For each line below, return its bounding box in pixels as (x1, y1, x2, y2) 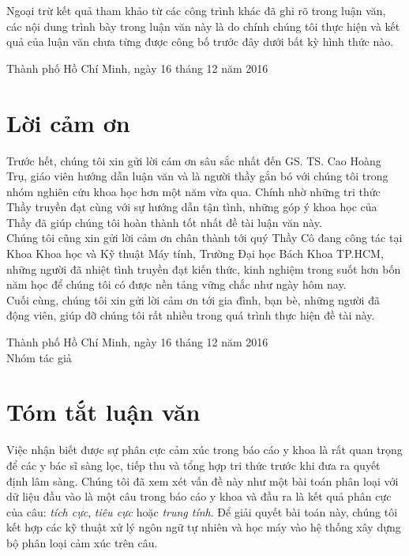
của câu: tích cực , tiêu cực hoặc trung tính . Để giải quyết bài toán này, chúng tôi (6, 503, 398, 520)
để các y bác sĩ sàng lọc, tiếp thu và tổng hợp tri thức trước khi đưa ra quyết (6, 456, 381, 473)
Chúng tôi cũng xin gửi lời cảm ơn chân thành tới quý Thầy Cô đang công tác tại (6, 229, 403, 246)
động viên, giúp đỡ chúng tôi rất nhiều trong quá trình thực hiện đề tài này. (6, 307, 375, 323)
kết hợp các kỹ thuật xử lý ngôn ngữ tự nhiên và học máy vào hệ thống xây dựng (6, 519, 401, 535)
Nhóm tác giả (6, 349, 72, 365)
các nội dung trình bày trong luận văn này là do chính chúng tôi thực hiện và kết (6, 17, 400, 34)
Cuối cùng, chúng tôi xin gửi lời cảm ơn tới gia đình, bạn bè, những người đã (6, 291, 380, 308)
